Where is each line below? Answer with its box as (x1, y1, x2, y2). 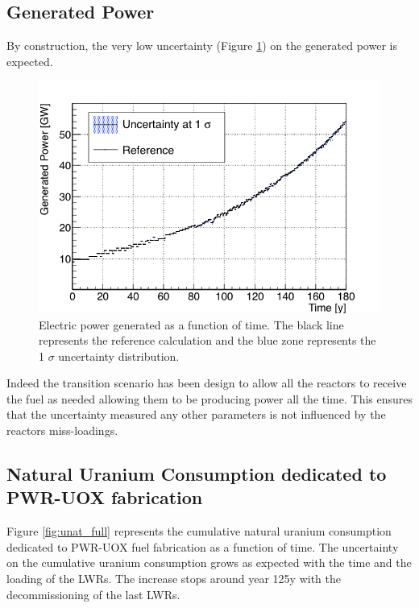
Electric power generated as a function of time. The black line (39, 316, 344, 333)
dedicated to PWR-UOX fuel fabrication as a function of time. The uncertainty (6, 538, 399, 555)
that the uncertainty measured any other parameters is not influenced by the (6, 406, 386, 423)
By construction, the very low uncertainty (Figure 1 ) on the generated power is (6, 37, 397, 54)
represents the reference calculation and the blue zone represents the (39, 332, 376, 349)
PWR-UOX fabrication (6, 485, 203, 510)
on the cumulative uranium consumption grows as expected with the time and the (6, 554, 412, 571)
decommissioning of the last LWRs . (6, 585, 180, 602)
